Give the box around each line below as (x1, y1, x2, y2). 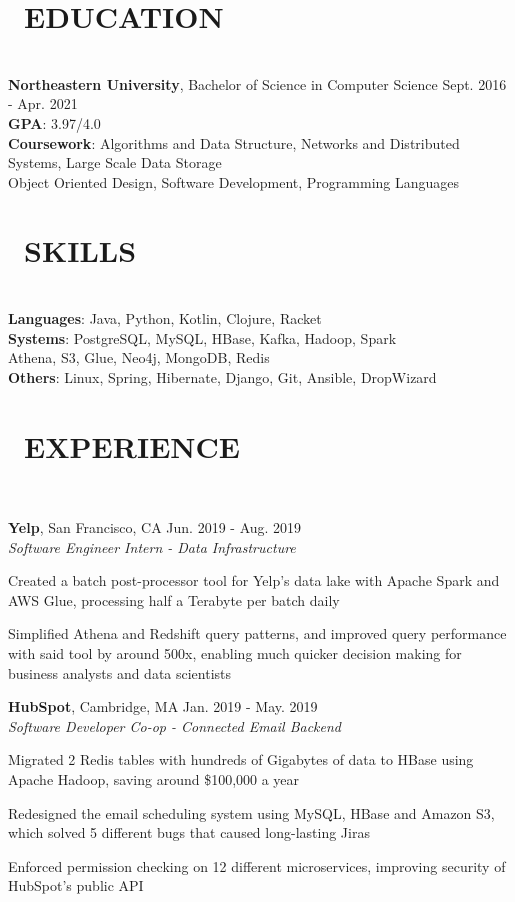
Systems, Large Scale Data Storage (8, 152, 222, 173)
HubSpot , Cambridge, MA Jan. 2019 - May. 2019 (8, 696, 318, 717)
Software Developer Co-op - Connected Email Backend (8, 715, 341, 736)
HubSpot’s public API (8, 875, 144, 896)
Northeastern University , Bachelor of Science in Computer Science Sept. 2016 (8, 73, 507, 94)
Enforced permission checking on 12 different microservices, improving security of (8, 855, 506, 876)
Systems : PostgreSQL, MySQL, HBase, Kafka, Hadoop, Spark (8, 327, 397, 348)
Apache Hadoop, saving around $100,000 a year (8, 769, 300, 790)
